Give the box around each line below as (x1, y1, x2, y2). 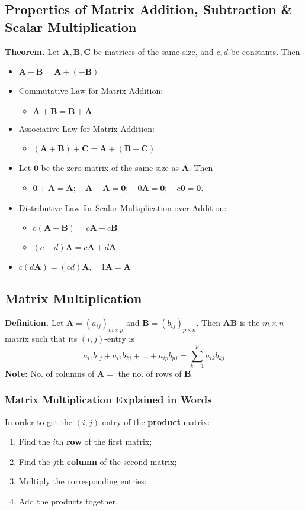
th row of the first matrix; (56, 435, 152, 448)
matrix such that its (5, 332, 78, 345)
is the (239, 316, 260, 329)
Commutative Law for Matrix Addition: (18, 85, 163, 97)
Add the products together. (18, 495, 118, 507)
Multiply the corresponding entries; (18, 475, 147, 487)
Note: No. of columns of (5, 367, 95, 379)
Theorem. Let (5, 45, 60, 57)
